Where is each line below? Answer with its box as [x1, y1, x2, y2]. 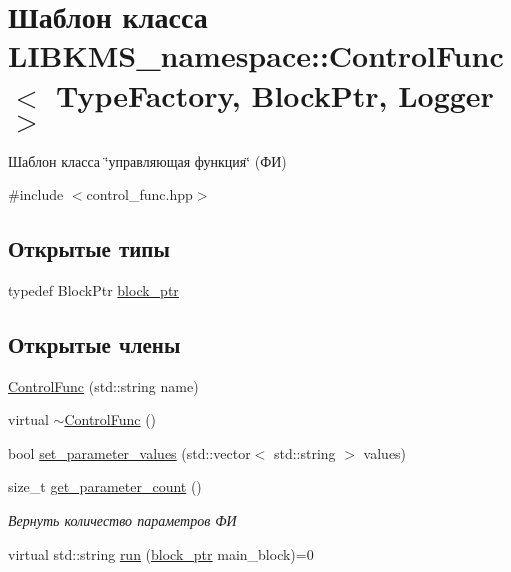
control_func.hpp [86, 184, 193, 205]
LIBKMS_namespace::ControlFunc [8, 35, 504, 76]
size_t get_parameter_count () [8, 476, 202, 497]
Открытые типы [8, 233, 170, 264]
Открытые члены [8, 328, 181, 359]
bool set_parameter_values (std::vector [8, 442, 251, 463]
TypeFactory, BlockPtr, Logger [56, 74, 494, 115]
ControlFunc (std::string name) [8, 375, 199, 396]
